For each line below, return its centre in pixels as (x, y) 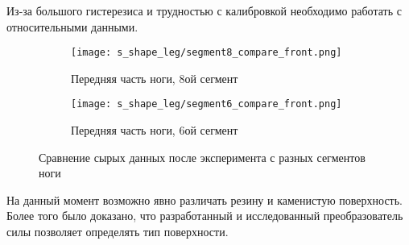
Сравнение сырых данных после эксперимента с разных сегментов (202, 157)
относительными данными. (72, 26)
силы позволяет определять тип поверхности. (118, 232)
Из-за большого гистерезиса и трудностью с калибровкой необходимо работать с (204, 10)
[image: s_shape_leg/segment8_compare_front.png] (207, 53)
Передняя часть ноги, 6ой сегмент (155, 130)
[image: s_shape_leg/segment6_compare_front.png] (207, 104)
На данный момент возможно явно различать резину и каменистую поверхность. (205, 199)
